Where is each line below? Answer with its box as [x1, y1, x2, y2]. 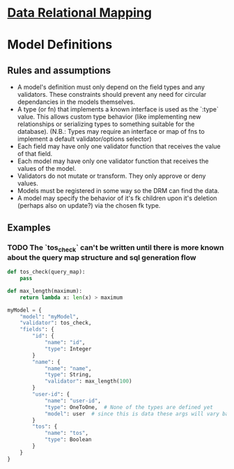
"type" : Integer [44, 345, 92, 353]
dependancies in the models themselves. [17, 98, 136, 106]
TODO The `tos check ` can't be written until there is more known [7, 243, 224, 254]
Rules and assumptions [7, 64, 111, 76]
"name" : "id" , [44, 339, 86, 346]
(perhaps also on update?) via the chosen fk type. [17, 201, 161, 210]
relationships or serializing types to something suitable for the [17, 120, 195, 128]
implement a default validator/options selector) [17, 134, 152, 144]
